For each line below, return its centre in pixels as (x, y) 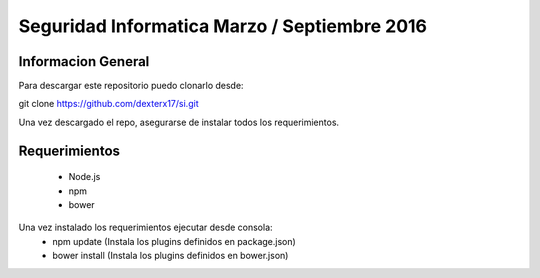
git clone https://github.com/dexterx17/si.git (108, 104)
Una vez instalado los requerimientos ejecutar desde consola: (146, 227)
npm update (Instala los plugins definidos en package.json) (174, 241)
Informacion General (84, 61)
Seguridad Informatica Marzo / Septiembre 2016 (223, 26)
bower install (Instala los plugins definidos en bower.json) (170, 256)
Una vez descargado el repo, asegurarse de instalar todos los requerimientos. (179, 122)
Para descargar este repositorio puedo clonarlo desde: (131, 86)
